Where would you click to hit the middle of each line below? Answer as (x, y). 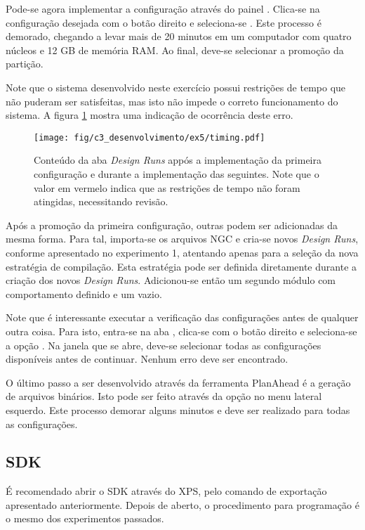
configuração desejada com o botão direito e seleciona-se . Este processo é (164, 22)
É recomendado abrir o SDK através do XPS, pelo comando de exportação (166, 491)
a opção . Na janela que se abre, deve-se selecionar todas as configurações (164, 345)
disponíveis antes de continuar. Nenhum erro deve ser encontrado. (147, 359)
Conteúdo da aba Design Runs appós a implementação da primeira (178, 160)
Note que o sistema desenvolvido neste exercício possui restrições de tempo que (176, 87)
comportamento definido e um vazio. (84, 293)
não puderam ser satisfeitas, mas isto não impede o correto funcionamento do (172, 101)
